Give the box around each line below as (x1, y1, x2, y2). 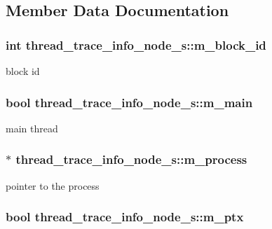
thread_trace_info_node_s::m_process (15, 151, 247, 168)
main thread (6, 120, 58, 135)
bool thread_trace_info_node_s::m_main (6, 93, 253, 111)
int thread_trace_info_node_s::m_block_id (6, 36, 266, 53)
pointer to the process (6, 178, 100, 193)
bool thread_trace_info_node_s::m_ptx (6, 208, 244, 225)
